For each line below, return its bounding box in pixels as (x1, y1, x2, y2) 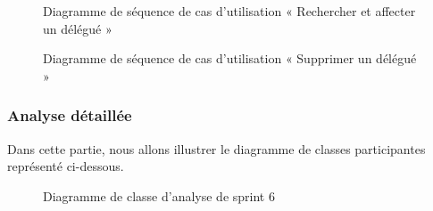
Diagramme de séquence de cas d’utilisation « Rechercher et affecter (43, 2, 416, 20)
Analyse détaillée (7, 104, 132, 126)
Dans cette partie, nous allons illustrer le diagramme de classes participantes (7, 139, 426, 158)
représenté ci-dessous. (7, 157, 124, 175)
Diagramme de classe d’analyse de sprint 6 (43, 186, 275, 205)
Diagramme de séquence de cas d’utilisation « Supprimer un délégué (43, 49, 417, 68)
